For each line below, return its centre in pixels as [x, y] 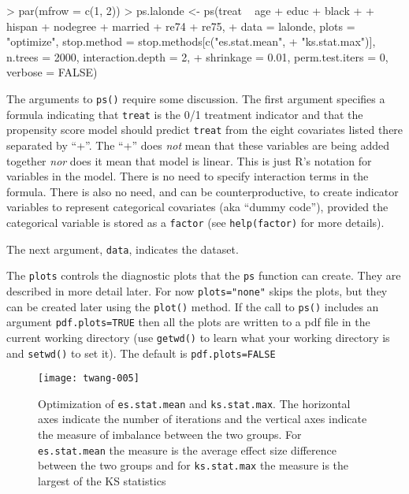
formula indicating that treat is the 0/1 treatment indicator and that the [185, 114]
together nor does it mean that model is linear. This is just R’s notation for [189, 160]
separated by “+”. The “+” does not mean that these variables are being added [198, 145]
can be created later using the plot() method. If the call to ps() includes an [193, 306]
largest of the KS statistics [102, 480]
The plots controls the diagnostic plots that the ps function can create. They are [204, 275]
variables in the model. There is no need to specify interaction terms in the [188, 176]
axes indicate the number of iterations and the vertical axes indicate [203, 419]
